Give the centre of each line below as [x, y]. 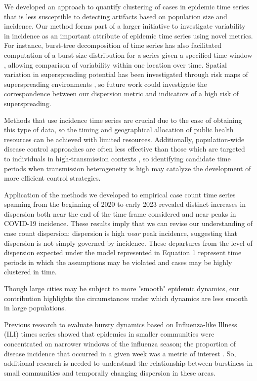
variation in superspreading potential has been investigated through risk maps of [126, 74]
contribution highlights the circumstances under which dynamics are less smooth [126, 298]
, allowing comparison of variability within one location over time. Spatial [115, 64]
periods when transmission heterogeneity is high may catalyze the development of [128, 168]
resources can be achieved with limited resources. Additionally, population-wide [124, 139]
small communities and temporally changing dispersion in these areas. [110, 372]
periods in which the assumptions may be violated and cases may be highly [118, 262]
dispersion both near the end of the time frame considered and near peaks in [120, 213]
